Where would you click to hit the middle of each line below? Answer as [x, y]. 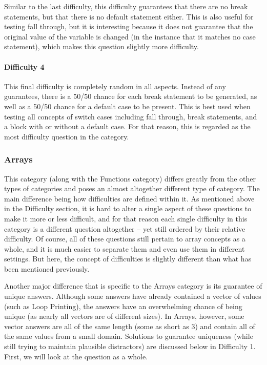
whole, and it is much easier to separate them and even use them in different [125, 248]
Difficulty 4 [24, 66]
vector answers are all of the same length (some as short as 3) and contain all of [130, 326]
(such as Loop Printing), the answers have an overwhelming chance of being [123, 306]
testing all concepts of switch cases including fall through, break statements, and [131, 116]
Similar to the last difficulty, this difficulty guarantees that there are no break [126, 6]
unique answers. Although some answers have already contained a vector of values [133, 296]
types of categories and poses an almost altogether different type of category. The [132, 188]
